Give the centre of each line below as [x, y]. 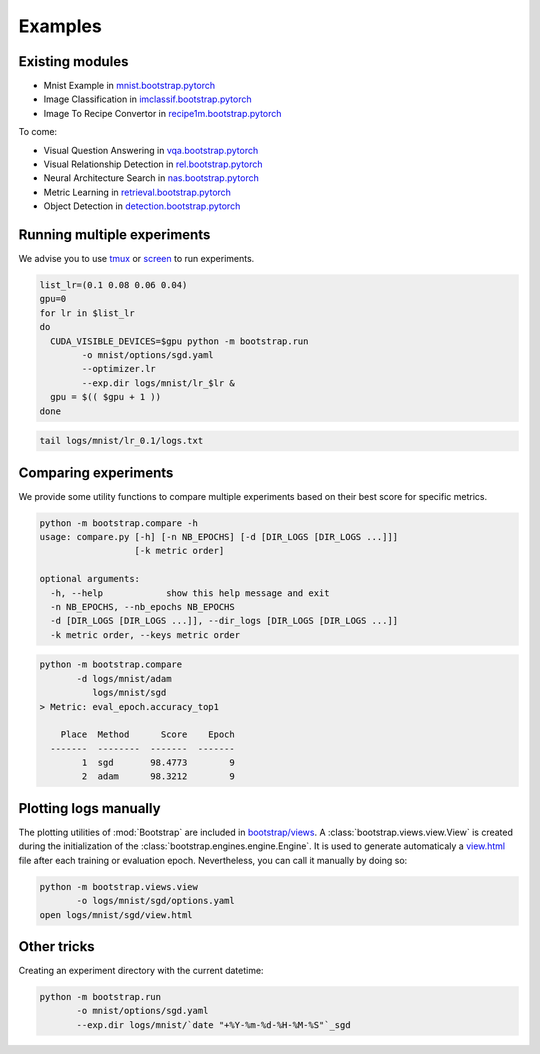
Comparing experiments [96, 472]
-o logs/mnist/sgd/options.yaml [155, 901]
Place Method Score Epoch [147, 734]
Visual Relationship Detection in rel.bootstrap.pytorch [153, 164]
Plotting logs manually [89, 808]
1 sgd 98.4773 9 [158, 763]
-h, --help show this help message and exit [190, 593]
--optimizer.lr [119, 369]
